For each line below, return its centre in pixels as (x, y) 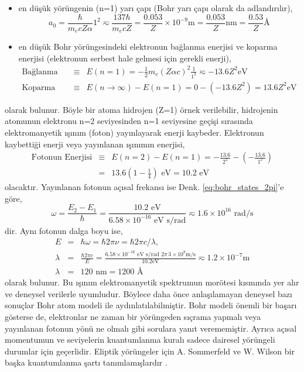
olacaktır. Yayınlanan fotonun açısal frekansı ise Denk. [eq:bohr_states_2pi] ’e (144, 187)
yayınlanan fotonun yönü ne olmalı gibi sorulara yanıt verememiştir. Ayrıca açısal (151, 328)
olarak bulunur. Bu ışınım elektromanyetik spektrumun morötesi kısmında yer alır (152, 282)
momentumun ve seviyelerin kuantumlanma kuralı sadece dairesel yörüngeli (140, 340)
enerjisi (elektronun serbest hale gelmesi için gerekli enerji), (125, 58)
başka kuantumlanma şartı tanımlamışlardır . (86, 362)
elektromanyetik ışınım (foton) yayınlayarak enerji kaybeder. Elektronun (134, 132)
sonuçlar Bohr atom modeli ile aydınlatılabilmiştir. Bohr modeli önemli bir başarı (151, 305)
